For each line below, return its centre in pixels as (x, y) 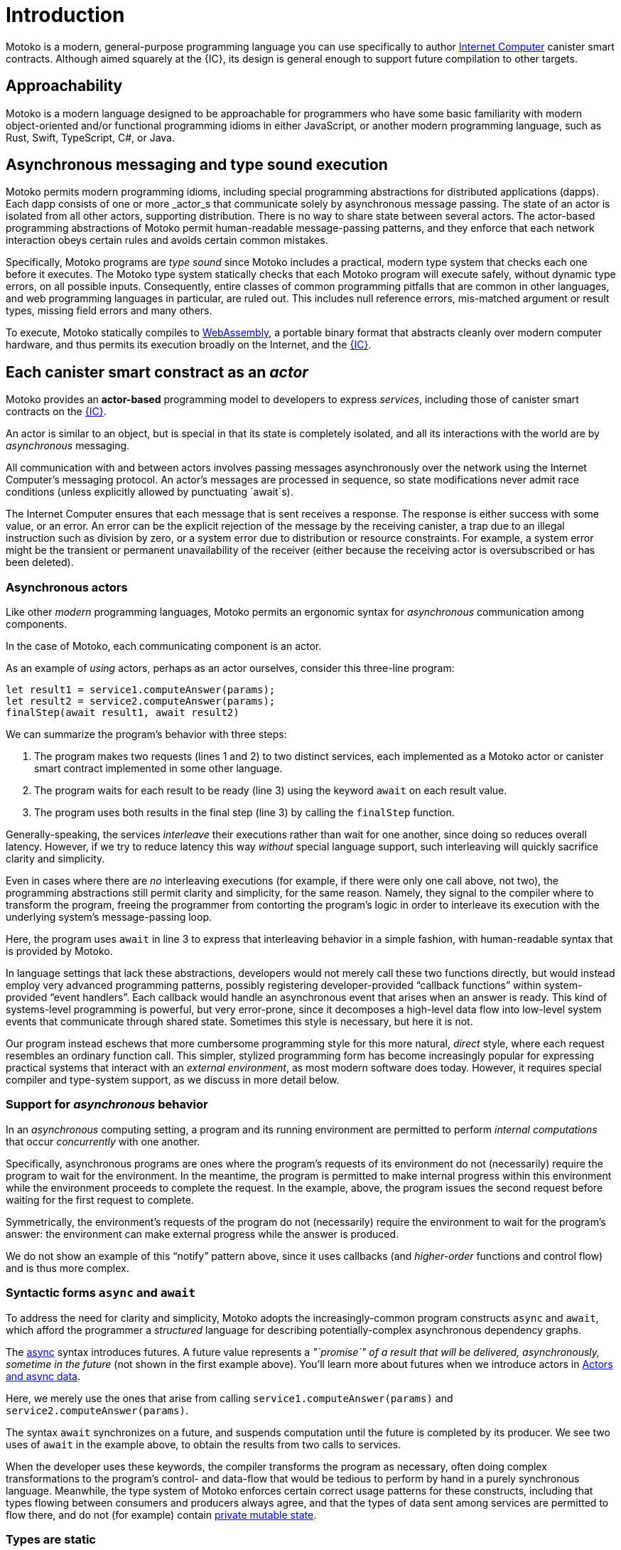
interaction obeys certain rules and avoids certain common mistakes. (167, 240)
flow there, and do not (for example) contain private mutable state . (161, 1514)
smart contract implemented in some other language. (158, 769)
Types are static (51, 1539)
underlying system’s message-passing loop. (109, 917)
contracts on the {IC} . (56, 412)
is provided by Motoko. (59, 951)
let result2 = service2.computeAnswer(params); (141, 701)
